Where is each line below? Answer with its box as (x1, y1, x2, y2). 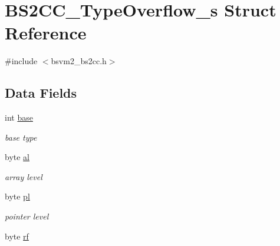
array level (5, 170, 42, 182)
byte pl (5, 190, 30, 202)
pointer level (5, 210, 49, 222)
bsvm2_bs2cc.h (51, 55, 107, 67)
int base (5, 111, 33, 124)
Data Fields (5, 84, 77, 102)
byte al (5, 151, 30, 163)
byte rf (5, 230, 29, 242)
